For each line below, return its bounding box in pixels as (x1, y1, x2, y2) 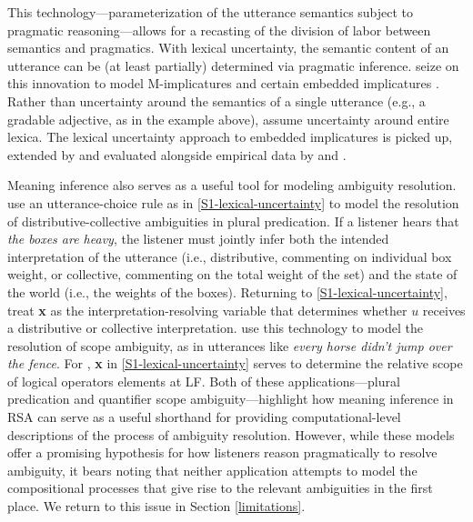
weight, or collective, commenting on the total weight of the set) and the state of (7, 265, 458, 284)
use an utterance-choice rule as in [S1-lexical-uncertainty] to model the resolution (7, 193, 459, 212)
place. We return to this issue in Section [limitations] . (7, 497, 306, 516)
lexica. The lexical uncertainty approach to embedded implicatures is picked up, (7, 127, 453, 146)
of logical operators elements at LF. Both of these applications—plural (7, 371, 400, 390)
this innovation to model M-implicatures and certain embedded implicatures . (7, 74, 439, 93)
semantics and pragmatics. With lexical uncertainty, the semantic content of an (7, 38, 449, 57)
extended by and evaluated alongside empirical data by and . (7, 145, 347, 164)
